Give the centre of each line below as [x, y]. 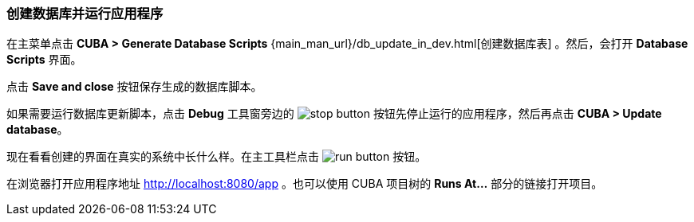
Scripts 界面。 [44, 60]
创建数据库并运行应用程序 [85, 14]
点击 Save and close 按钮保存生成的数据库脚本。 [134, 87]
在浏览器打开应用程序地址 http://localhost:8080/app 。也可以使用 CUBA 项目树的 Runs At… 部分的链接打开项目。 [305, 184]
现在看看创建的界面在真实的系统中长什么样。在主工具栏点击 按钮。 [217, 157]
